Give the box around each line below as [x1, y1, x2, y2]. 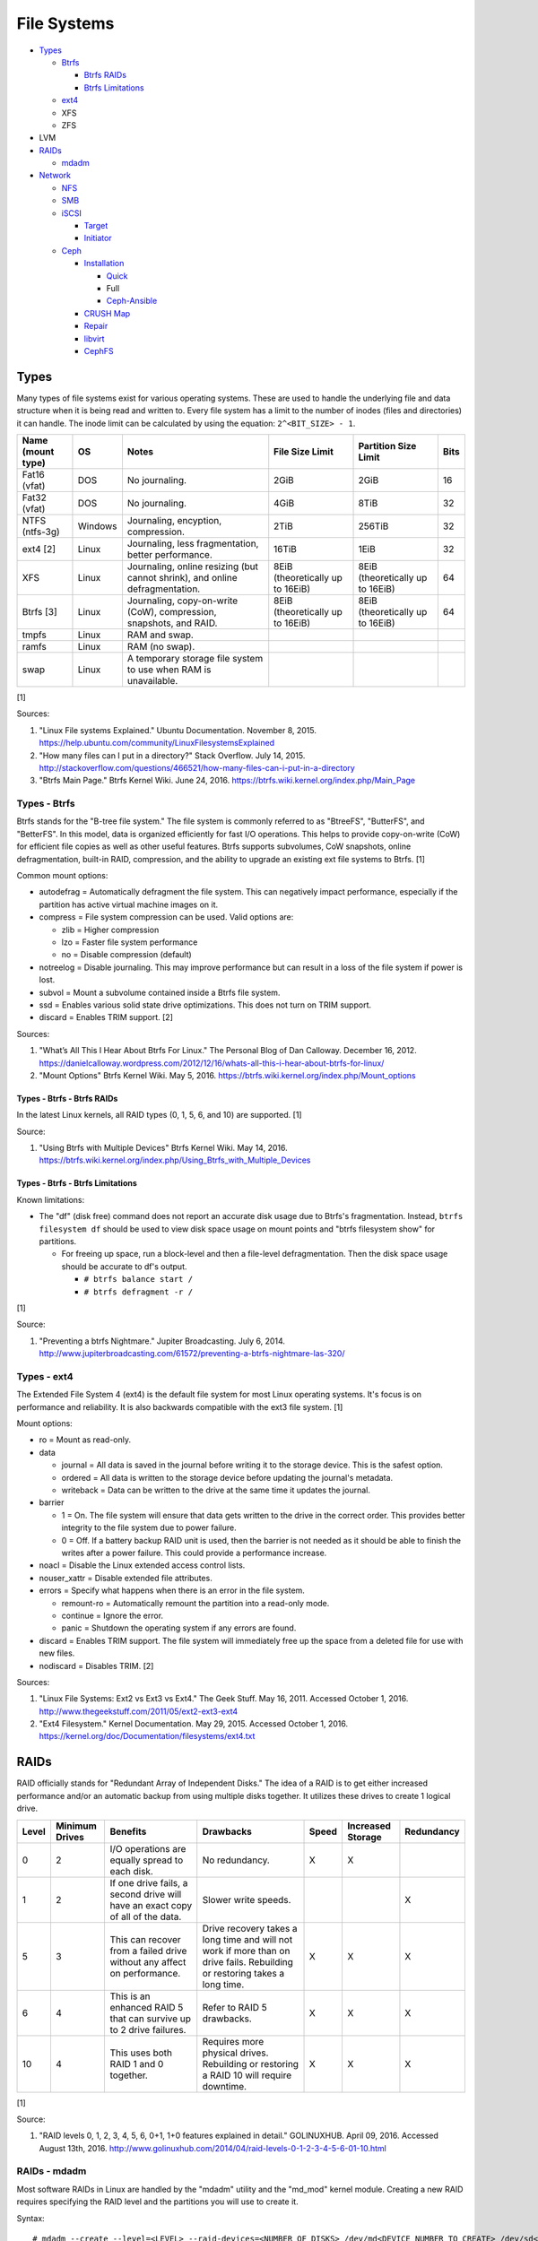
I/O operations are [109, 1842, 187, 1855]
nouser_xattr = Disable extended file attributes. [39, 1572, 213, 1583]
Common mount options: [16, 870, 108, 881]
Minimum [55, 1820, 98, 1832]
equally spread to [109, 1854, 184, 1866]
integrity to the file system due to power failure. [61, 1522, 237, 1533]
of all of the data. [109, 1910, 182, 1923]
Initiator [83, 233, 112, 244]
